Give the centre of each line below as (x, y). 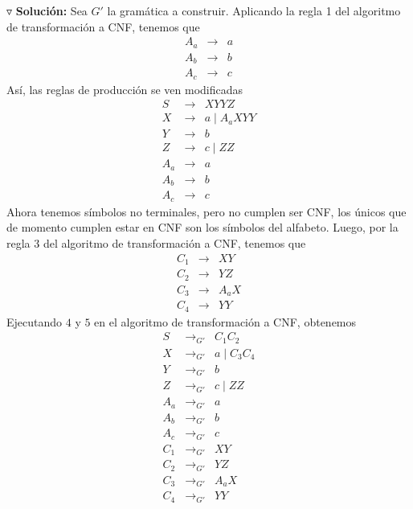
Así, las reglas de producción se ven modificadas (125, 89)
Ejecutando (35, 321)
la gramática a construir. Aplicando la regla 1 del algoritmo (254, 10)
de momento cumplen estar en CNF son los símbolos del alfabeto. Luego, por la (202, 227)
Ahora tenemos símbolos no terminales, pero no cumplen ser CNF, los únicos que (206, 211)
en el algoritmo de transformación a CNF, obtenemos (225, 321)
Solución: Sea (51, 10)
